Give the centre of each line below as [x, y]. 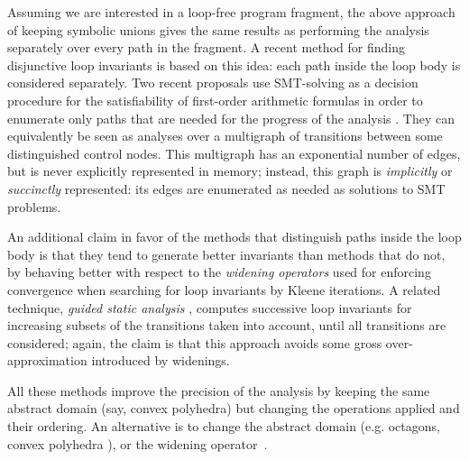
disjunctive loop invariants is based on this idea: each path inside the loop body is [234, 64]
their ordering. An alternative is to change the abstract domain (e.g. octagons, [224, 426]
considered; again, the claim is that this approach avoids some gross [195, 342]
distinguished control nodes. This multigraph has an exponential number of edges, [234, 153]
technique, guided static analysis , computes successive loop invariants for [210, 307]
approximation [47, 360]
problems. [34, 206]
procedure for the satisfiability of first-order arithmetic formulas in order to [215, 100]
